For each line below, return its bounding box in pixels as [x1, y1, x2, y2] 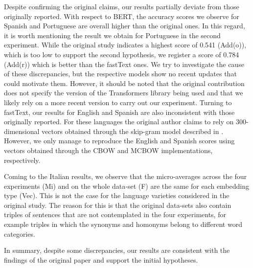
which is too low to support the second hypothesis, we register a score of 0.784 [4, 49, 239, 59]
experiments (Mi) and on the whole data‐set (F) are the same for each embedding [4, 180, 250, 191]
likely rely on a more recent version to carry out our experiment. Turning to [4, 97, 232, 107]
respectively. [4, 155, 41, 165]
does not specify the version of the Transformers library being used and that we [4, 88, 243, 98]
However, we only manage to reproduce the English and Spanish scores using [4, 135, 235, 146]
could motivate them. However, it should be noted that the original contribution [4, 78, 245, 88]
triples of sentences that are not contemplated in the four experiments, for [4, 209, 226, 220]
